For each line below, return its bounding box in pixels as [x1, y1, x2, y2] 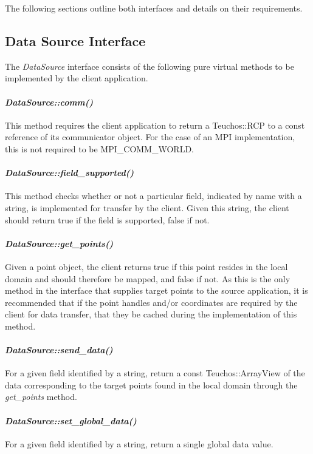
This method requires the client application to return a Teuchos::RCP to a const [5, 118, 305, 131]
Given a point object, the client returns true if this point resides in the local [5, 260, 288, 273]
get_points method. [5, 390, 77, 403]
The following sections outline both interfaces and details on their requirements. [5, 2, 303, 14]
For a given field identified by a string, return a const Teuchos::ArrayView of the [5, 367, 305, 379]
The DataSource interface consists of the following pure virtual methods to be [5, 59, 294, 72]
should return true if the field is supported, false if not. [5, 213, 210, 226]
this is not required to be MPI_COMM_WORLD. [5, 142, 194, 155]
